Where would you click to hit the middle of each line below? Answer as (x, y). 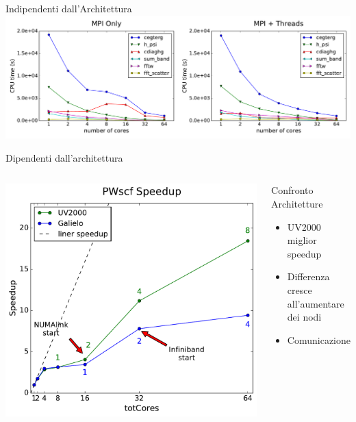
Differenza (308, 276)
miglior (302, 240)
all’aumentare (316, 303)
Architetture (297, 204)
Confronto (292, 190)
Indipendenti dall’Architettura (69, 8)
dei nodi (304, 317)
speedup (304, 253)
